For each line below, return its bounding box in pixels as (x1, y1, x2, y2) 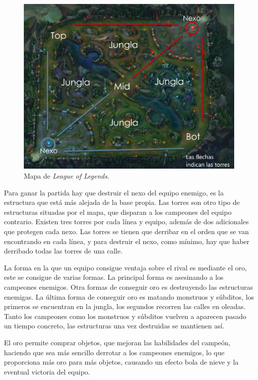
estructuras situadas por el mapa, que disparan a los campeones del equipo (4, 206, 232, 217)
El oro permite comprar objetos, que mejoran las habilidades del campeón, (4, 337, 231, 347)
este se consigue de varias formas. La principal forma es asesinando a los (4, 272, 224, 282)
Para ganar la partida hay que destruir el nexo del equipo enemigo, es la (4, 187, 224, 197)
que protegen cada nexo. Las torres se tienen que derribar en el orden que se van (4, 226, 249, 237)
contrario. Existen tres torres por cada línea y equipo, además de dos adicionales (4, 216, 249, 227)
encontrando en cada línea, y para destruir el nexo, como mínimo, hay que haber (4, 236, 250, 246)
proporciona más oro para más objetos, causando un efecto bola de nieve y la (4, 357, 239, 367)
